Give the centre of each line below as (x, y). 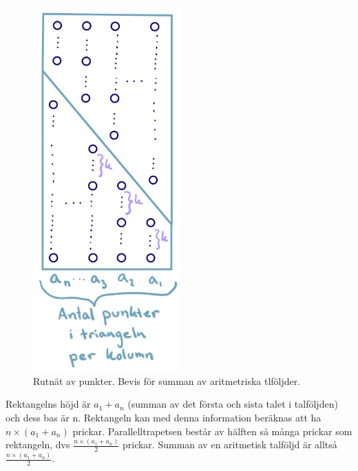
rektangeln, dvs (38, 444)
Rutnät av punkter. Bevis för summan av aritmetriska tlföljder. (167, 380)
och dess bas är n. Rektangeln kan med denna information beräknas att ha (164, 418)
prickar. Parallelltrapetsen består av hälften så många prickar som (212, 431)
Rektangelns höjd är (48, 404)
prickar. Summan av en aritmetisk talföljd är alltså (230, 444)
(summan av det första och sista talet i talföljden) (233, 404)
